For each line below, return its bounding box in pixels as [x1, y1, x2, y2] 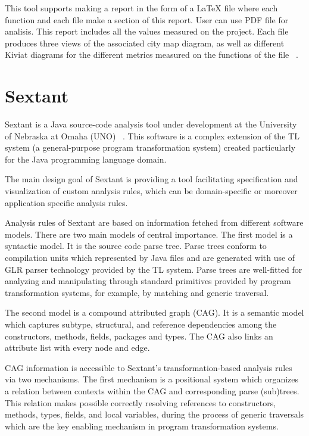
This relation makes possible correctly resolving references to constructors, [5, 396, 276, 409]
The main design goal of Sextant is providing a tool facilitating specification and [5, 173, 298, 185]
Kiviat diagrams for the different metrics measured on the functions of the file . [5, 48, 298, 61]
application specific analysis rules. [5, 196, 128, 208]
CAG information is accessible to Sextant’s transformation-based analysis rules [5, 361, 292, 373]
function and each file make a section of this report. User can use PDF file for [5, 13, 289, 26]
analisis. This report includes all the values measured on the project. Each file [5, 25, 289, 38]
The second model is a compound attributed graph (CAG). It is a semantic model [5, 306, 304, 319]
